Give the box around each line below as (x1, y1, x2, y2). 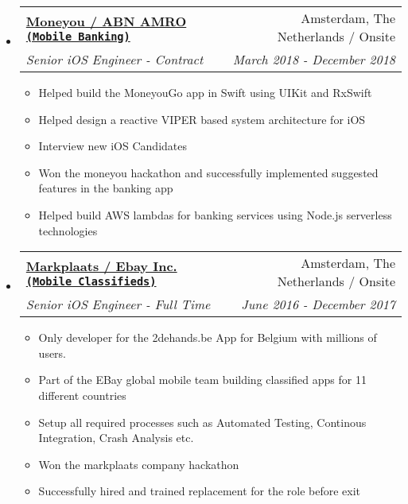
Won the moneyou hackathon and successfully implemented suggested (38, 164, 379, 180)
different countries (38, 386, 126, 403)
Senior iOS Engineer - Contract (25, 50, 204, 68)
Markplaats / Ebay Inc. (25, 256, 177, 275)
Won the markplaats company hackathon (38, 456, 239, 472)
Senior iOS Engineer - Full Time (25, 295, 211, 314)
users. (38, 344, 67, 361)
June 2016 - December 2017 (241, 295, 395, 314)
